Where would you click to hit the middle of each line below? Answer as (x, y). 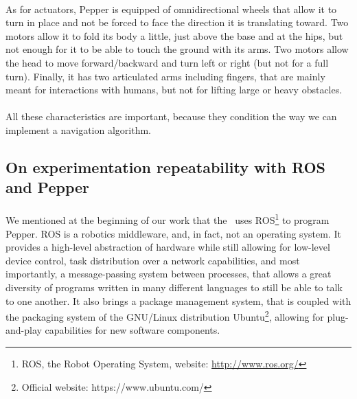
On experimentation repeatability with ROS (165, 167)
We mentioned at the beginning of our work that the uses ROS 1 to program (168, 219)
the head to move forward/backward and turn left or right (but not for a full (167, 62)
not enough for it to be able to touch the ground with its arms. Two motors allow (177, 49)
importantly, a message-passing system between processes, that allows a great (169, 274)
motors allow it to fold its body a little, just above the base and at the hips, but (174, 35)
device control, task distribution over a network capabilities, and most (153, 260)
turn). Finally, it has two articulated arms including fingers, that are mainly (165, 76)
